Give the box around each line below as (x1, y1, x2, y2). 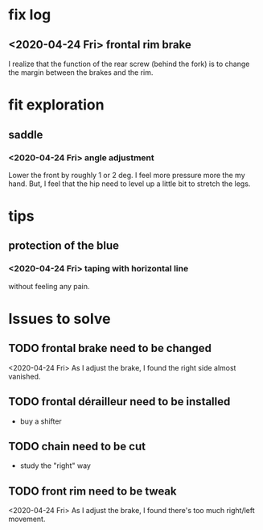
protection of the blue (8, 239, 119, 253)
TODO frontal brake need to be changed (8, 342, 212, 355)
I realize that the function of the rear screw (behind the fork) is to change (8, 59, 250, 68)
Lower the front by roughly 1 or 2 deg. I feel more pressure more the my (8, 170, 245, 180)
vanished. (8, 371, 41, 381)
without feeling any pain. (8, 281, 90, 291)
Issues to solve (8, 309, 111, 328)
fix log (8, 6, 51, 24)
